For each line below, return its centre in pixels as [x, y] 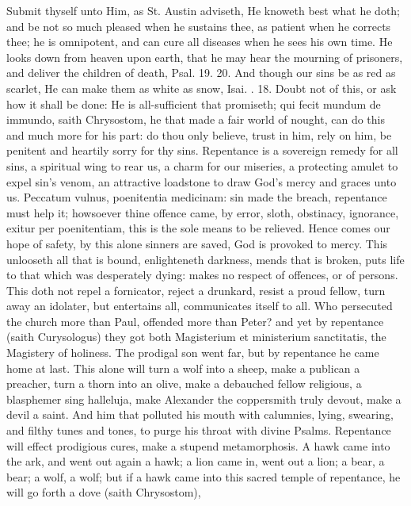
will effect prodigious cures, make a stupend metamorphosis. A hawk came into [198, 445]
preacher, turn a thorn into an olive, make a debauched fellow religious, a [184, 383]
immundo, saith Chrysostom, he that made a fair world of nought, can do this [196, 119]
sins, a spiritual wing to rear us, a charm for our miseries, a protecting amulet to [202, 165]
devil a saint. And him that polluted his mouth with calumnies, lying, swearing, [200, 414]
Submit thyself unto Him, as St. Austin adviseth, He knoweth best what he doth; [204, 10]
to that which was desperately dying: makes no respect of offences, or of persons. [202, 275]
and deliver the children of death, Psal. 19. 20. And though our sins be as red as [201, 73]
